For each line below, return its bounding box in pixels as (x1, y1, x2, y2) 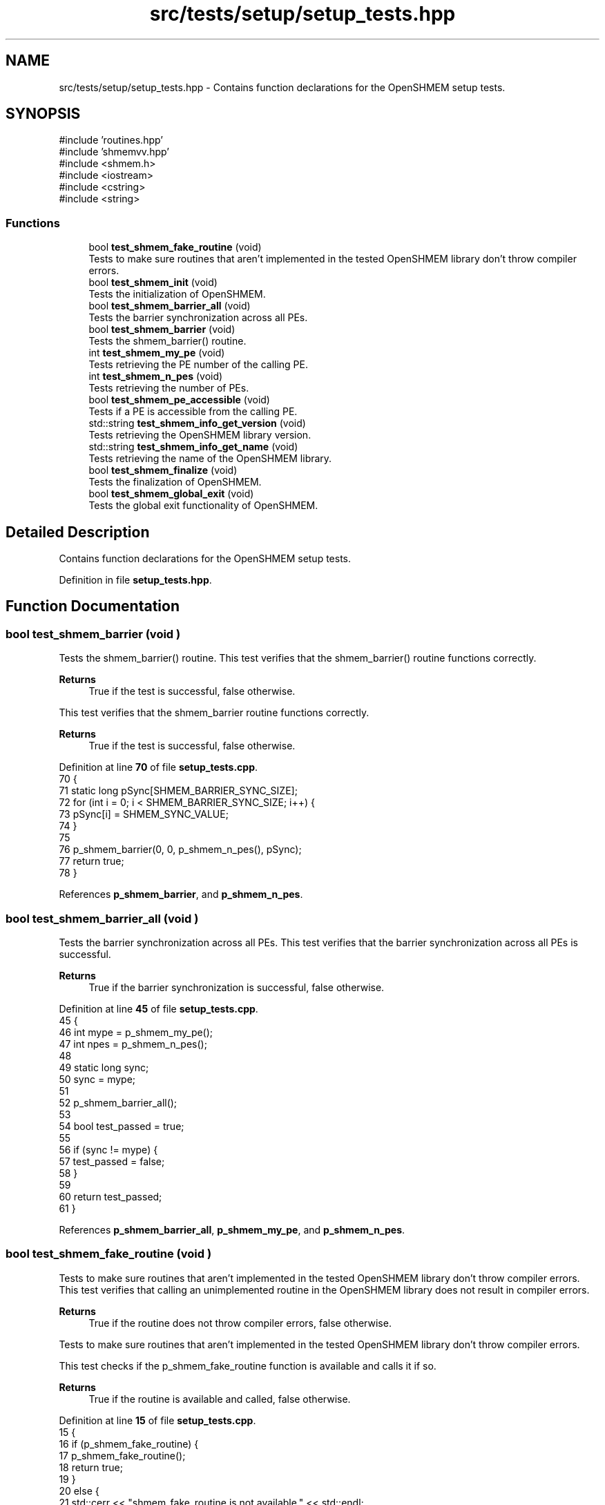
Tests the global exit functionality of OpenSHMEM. (88, 499, 318, 512)
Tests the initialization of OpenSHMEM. (88, 288, 266, 300)
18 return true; (59, 1461, 123, 1473)
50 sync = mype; (59, 1073, 136, 1085)
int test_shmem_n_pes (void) (88, 370, 223, 383)
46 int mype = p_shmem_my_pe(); (59, 1026, 213, 1038)
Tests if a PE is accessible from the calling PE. (88, 405, 298, 418)
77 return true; (59, 855, 124, 867)
